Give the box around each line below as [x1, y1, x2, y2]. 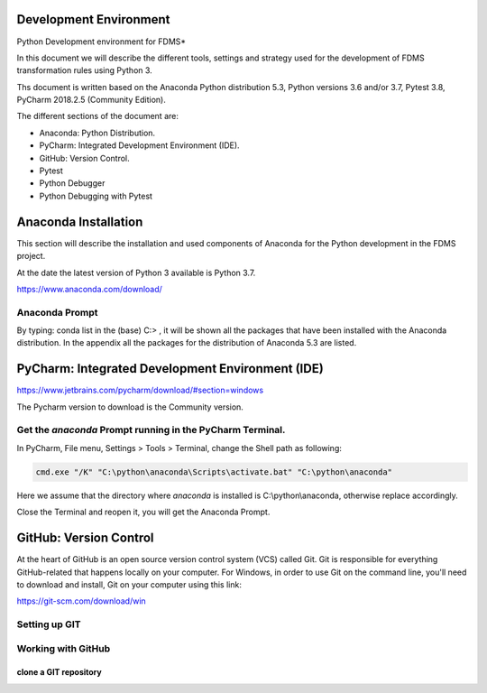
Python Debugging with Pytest [39, 190, 153, 201]
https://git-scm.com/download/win [16, 596, 146, 606]
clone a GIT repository [16, 667, 103, 678]
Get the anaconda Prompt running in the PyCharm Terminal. [16, 424, 286, 437]
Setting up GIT [16, 618, 81, 631]
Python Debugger [39, 178, 106, 189]
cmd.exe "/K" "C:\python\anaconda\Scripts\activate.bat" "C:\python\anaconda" [35, 467, 392, 477]
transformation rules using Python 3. [16, 65, 152, 76]
